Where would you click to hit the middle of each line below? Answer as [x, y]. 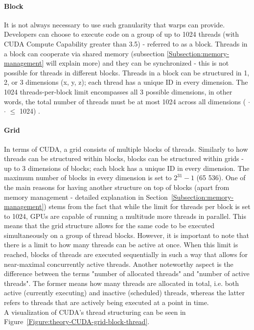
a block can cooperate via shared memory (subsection [84, 53]
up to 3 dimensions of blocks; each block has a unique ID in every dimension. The [127, 168]
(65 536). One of [221, 177]
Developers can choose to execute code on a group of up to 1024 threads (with [122, 34]
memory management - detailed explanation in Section [86, 197]
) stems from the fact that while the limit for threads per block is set [147, 206]
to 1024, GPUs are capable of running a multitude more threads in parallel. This [125, 216]
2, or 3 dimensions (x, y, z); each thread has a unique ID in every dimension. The [126, 82]
